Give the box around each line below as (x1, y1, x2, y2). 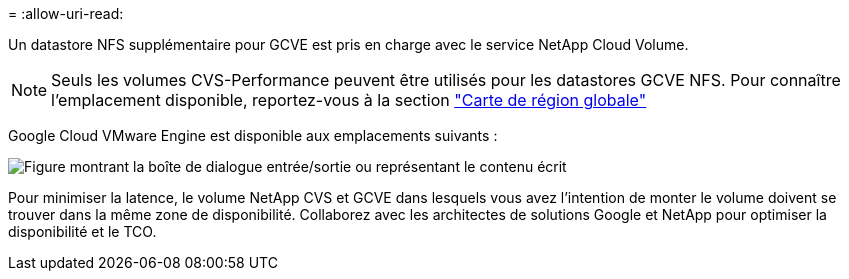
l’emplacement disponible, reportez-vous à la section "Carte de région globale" (51, 90, 647, 110)
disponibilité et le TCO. (8, 223, 157, 240)
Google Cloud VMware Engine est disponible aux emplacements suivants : (8, 127, 498, 144)
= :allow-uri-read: (8, 5, 124, 22)
